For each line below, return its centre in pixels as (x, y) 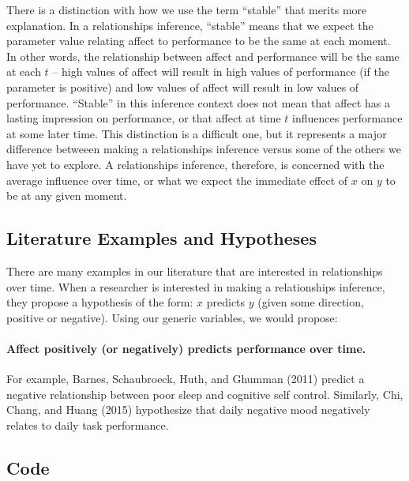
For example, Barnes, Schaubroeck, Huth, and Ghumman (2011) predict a (186, 379)
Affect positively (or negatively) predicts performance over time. (186, 348)
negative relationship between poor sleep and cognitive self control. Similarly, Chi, (205, 394)
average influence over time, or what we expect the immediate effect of (177, 180)
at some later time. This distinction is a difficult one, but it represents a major (197, 133)
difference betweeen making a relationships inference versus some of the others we (204, 149)
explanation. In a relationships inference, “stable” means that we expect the (190, 25)
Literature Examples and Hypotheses (161, 238)
